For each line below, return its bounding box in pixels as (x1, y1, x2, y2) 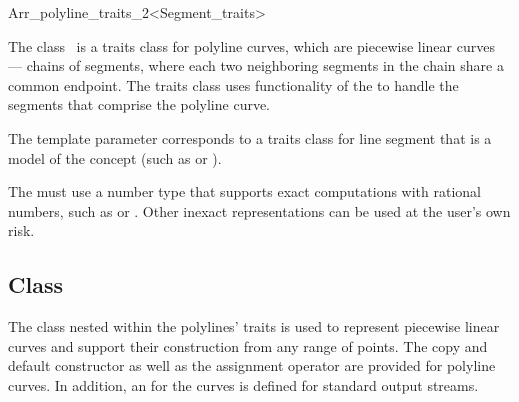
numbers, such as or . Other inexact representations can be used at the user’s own (8, 200, 511, 221)
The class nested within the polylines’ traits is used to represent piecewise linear (8, 316, 500, 337)
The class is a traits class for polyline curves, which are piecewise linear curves (8, 35, 495, 56)
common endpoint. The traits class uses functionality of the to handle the (8, 74, 459, 95)
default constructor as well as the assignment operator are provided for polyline (8, 355, 496, 376)
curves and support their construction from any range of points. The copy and (8, 335, 488, 356)
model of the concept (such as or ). (8, 147, 222, 168)
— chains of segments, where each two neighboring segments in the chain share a (8, 55, 504, 76)
